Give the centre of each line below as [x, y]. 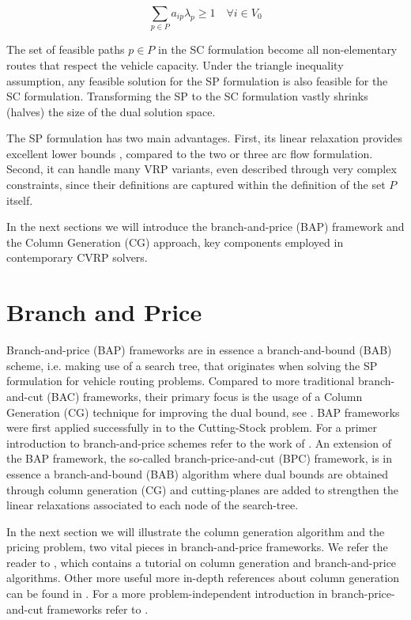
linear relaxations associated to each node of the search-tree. [153, 505]
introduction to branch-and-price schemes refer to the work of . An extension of [199, 442]
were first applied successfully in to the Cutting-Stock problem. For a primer [192, 427]
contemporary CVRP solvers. [77, 257]
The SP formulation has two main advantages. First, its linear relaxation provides [205, 138]
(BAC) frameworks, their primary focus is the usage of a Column [205, 396]
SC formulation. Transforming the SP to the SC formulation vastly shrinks [187, 96]
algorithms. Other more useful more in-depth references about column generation [203, 578]
